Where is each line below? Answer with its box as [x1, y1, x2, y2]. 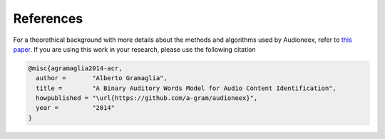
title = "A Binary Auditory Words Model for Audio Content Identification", [36, 84, 337, 92]
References [13, 11, 83, 26]
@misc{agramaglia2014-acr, [28, 64, 123, 72]
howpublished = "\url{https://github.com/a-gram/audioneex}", [36, 94, 258, 102]
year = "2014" [36, 104, 115, 112]
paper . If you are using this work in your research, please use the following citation [13, 45, 256, 53]
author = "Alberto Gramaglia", [36, 74, 168, 82]
